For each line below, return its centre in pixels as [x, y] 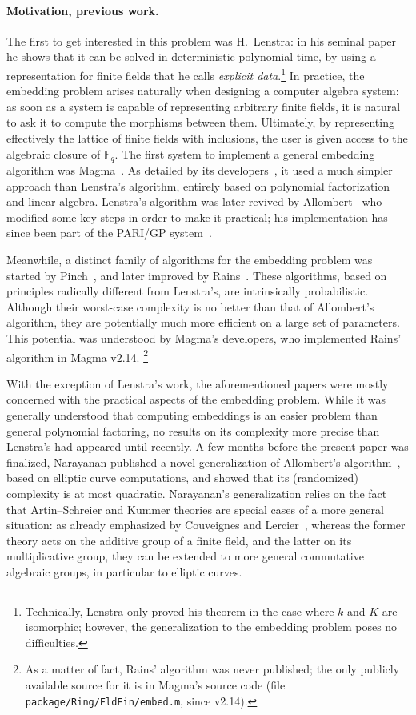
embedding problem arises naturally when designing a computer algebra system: [203, 91]
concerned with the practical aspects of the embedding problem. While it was [196, 399]
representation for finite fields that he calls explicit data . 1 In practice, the [186, 74]
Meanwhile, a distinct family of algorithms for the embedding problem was [190, 260]
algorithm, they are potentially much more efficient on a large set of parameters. [203, 322]
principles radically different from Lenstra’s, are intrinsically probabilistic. [188, 291]
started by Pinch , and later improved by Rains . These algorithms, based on [197, 275]
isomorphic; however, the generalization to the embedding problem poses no [211, 627]
